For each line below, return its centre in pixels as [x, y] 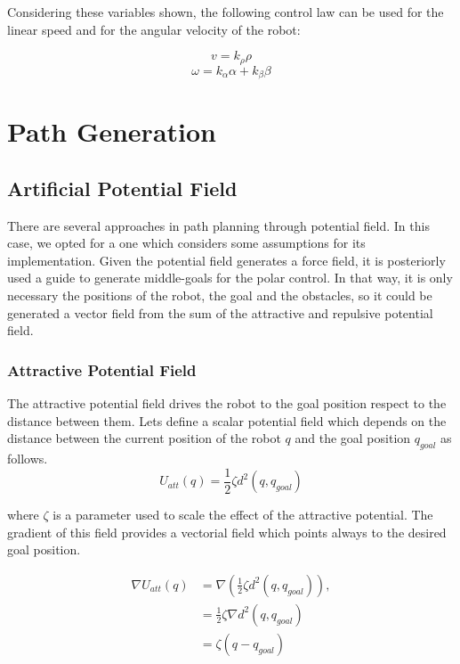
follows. [28, 459]
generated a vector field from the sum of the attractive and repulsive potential [220, 312]
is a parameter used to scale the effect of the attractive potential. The [243, 515]
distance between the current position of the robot [144, 438]
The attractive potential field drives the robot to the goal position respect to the [227, 403]
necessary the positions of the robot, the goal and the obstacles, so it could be [220, 295]
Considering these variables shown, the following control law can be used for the [226, 12]
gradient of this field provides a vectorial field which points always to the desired [227, 532]
